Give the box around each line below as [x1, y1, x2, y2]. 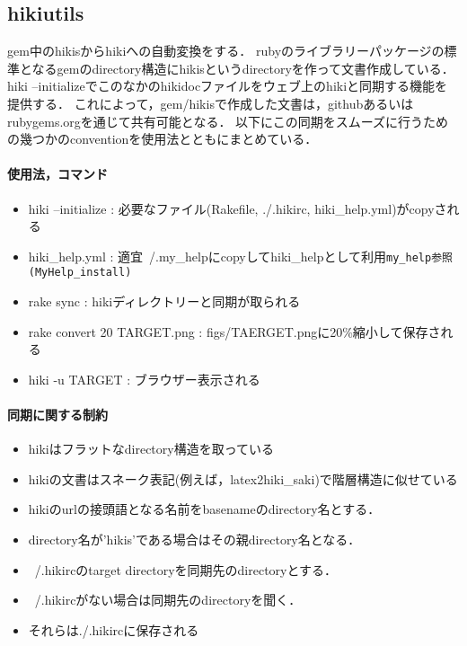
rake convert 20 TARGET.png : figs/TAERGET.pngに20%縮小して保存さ [28, 322, 441, 341]
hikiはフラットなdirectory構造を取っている [28, 439, 274, 458]
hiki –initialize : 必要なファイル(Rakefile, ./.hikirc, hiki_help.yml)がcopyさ [28, 199, 447, 217]
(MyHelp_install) [28, 266, 132, 279]
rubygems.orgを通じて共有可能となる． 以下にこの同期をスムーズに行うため [7, 111, 449, 130]
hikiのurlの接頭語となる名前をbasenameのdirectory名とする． [28, 500, 381, 518]
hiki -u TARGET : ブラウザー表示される [28, 369, 260, 388]
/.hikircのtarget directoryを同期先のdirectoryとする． [34, 560, 338, 579]
